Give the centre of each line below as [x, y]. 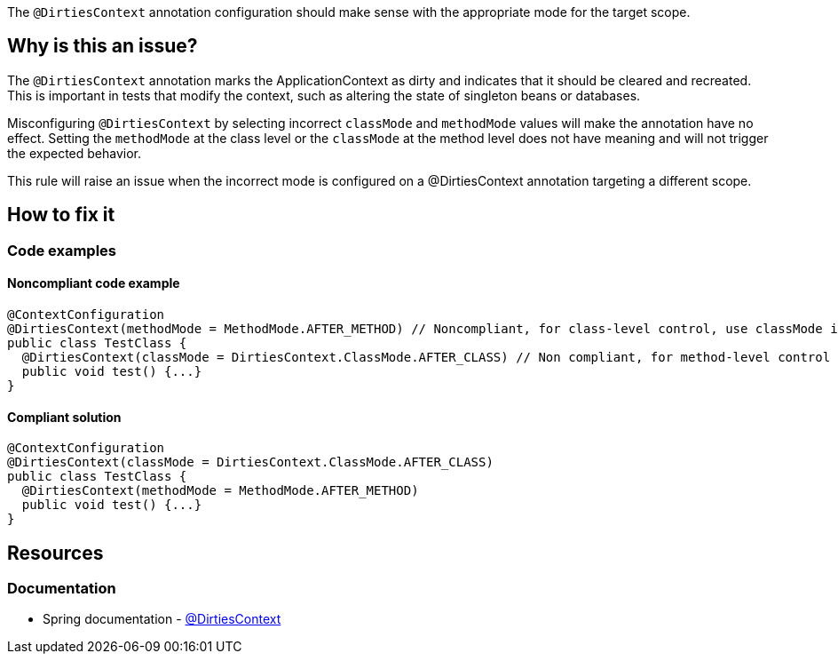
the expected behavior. [75, 153]
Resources [55, 553]
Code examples [62, 250]
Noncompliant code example [94, 283]
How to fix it [61, 215]
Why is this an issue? [103, 46]
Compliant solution [64, 417]
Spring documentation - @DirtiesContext [162, 619]
